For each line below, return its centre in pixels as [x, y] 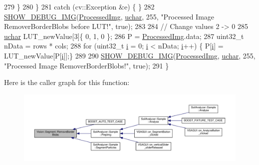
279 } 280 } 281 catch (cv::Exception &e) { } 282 [79, 6]
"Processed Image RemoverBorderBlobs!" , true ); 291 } [87, 65]
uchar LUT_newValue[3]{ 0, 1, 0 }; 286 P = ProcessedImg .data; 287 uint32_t [124, 36]
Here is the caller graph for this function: [67, 82]
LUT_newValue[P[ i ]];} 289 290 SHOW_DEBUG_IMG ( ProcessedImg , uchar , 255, [130, 55]
